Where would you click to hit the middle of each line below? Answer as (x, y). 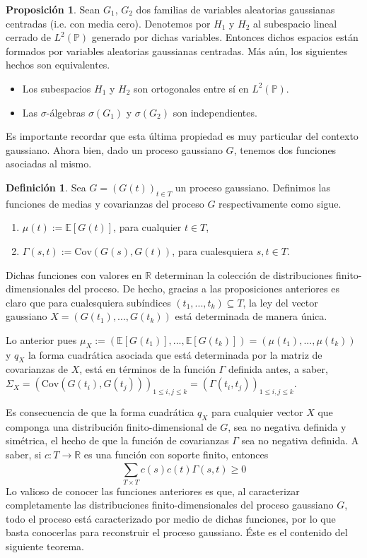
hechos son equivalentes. (58, 65)
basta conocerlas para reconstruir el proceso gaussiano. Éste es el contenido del (177, 532)
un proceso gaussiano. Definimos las (253, 187)
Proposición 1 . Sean (53, 9)
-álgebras (66, 112)
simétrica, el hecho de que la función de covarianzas (117, 440)
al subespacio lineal (295, 23)
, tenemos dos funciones (285, 149)
